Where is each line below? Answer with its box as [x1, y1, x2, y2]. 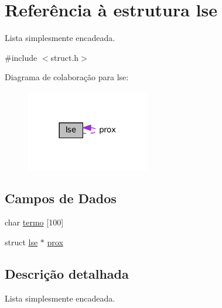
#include [5, 51, 37, 63]
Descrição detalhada [5, 264, 129, 282]
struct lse [5, 235, 38, 248]
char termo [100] [5, 216, 64, 228]
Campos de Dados [5, 189, 117, 207]
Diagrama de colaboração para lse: [5, 71, 129, 83]
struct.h [50, 51, 79, 63]
